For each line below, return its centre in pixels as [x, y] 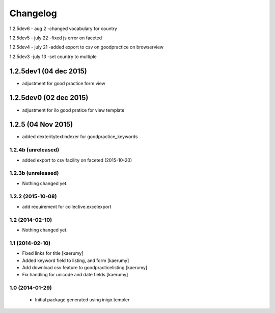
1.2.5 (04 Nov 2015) [41, 125]
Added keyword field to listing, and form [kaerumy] [76, 260]
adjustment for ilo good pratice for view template [73, 110]
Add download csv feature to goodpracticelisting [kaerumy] [85, 267]
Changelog [33, 13]
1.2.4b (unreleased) [34, 150]
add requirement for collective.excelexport [67, 206]
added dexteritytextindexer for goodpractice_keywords [80, 137]
